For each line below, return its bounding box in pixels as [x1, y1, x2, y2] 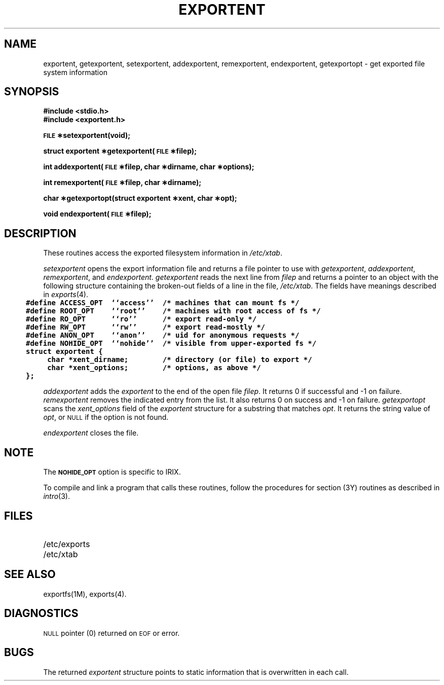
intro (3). [43, 492, 70, 501]
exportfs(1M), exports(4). [43, 589, 127, 598]
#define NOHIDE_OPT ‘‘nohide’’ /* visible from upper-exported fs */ [26, 339, 317, 348]
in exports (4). [43, 290, 89, 299]
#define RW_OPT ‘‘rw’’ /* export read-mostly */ [26, 323, 266, 332]
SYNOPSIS [4, 85, 59, 98]
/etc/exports [43, 538, 90, 549]
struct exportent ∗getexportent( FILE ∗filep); [43, 147, 197, 156]
